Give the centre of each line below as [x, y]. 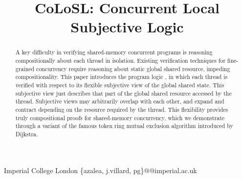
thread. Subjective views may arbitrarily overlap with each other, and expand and [120, 101]
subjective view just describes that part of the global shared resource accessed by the [123, 93]
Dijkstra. [27, 134]
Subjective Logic [127, 27]
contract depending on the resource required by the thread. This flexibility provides [122, 109]
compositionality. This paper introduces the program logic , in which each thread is [121, 77]
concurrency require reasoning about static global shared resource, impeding [133, 68]
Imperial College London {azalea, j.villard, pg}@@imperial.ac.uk [100, 170]
